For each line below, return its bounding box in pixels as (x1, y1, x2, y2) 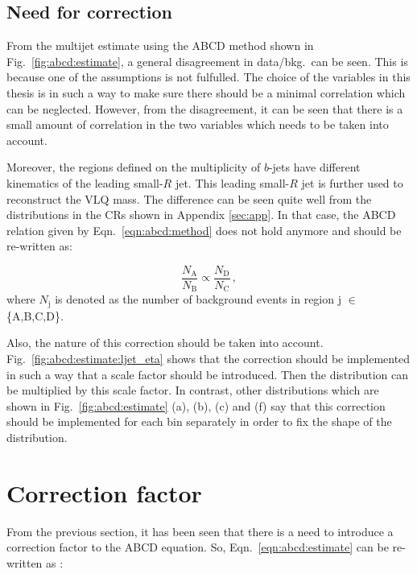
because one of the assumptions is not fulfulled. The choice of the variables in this (6, 68, 411, 85)
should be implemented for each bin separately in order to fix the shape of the (6, 413, 392, 430)
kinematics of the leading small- (6, 174, 163, 191)
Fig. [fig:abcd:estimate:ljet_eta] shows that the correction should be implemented (6, 350, 411, 367)
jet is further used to (301, 174, 403, 191)
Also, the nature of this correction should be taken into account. (6, 334, 324, 351)
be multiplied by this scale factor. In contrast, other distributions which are (6, 382, 379, 398)
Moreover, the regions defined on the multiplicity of (6, 159, 261, 176)
